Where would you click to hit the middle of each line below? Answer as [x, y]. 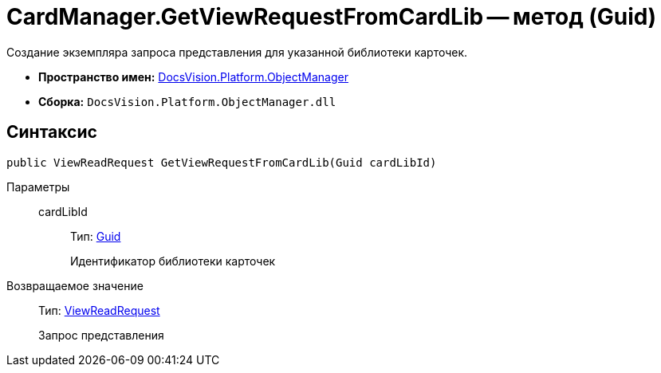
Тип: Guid [96, 236]
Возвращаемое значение [75, 285]
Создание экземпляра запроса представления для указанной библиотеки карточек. [237, 52]
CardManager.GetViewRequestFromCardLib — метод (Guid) [332, 17]
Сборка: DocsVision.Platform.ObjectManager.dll [187, 101]
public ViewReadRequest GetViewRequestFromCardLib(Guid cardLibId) [222, 162]
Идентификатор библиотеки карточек [173, 261]
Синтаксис [52, 132]
